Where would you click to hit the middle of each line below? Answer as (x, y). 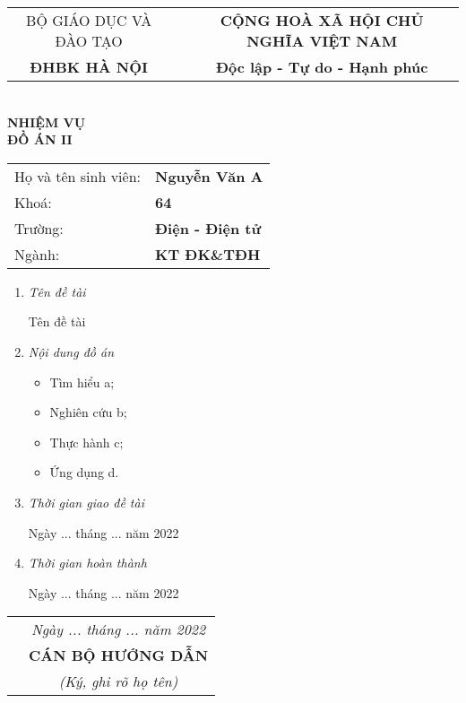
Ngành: (37, 254)
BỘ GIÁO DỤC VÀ (89, 20)
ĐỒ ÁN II (40, 139)
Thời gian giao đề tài (86, 502)
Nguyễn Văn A (209, 176)
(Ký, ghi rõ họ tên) (118, 681)
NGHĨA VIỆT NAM (322, 41)
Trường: (39, 228)
